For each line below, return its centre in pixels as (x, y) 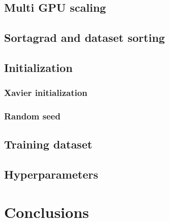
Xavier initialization (46, 93)
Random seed (32, 116)
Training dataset (48, 144)
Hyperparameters (51, 174)
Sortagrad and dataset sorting (84, 38)
